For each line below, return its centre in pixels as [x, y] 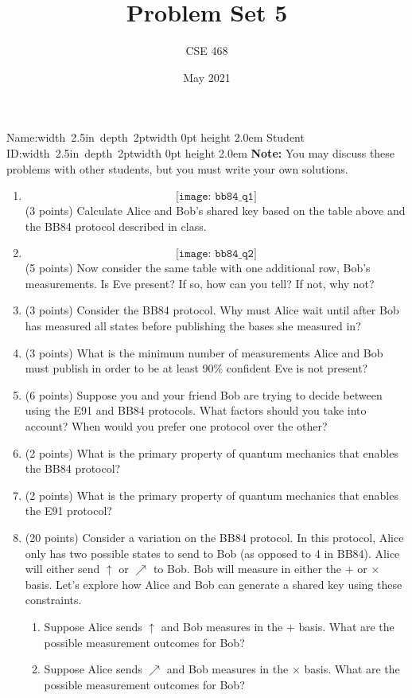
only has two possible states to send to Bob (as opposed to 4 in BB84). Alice [212, 553]
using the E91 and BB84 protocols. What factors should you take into [196, 410]
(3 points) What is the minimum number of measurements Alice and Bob [204, 352]
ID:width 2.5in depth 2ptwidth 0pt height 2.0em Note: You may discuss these [201, 152]
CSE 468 [207, 51]
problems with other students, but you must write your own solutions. [177, 168]
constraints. [53, 600]
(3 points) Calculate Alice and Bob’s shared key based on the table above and [215, 211]
